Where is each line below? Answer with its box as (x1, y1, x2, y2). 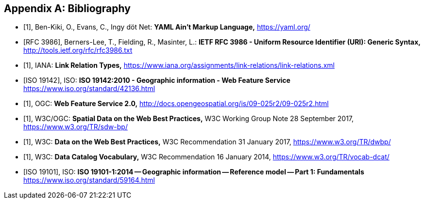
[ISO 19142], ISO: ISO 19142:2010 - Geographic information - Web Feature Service (23, 76, 290, 85)
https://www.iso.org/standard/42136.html (23, 84, 155, 93)
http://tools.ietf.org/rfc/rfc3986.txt (23, 46, 133, 55)
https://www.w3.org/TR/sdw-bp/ (23, 123, 128, 131)
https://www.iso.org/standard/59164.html (23, 176, 155, 185)
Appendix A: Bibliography (4, 2, 131, 15)
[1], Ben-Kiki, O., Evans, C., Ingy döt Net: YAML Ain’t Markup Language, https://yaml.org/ (23, 23, 310, 31)
